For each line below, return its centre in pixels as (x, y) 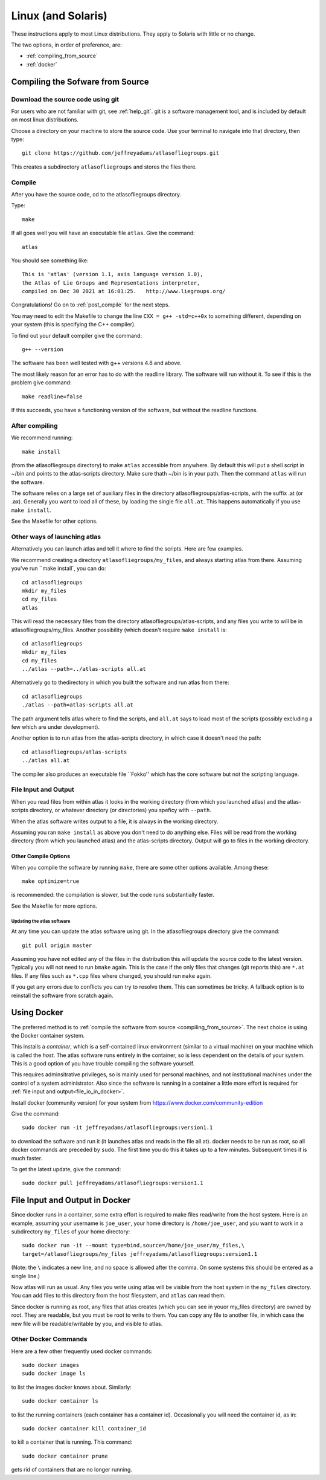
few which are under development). (55, 727)
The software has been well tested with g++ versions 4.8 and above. (97, 363)
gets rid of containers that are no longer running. (72, 1470)
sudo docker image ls (54, 1374)
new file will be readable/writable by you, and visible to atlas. (87, 1323)
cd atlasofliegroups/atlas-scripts (75, 752)
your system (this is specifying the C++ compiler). (73, 325)
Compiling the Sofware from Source (80, 82)
